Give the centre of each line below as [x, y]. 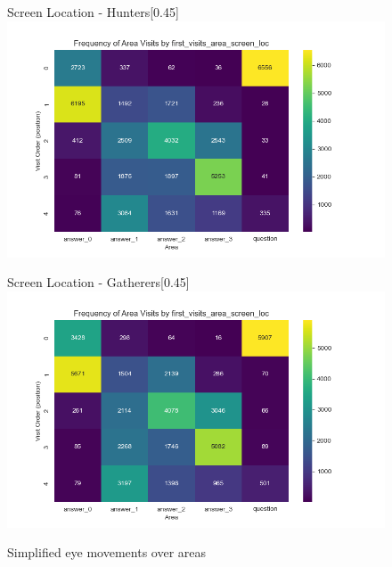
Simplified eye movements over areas [107, 552]
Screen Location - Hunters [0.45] [93, 12]
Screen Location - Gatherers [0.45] [98, 282]
